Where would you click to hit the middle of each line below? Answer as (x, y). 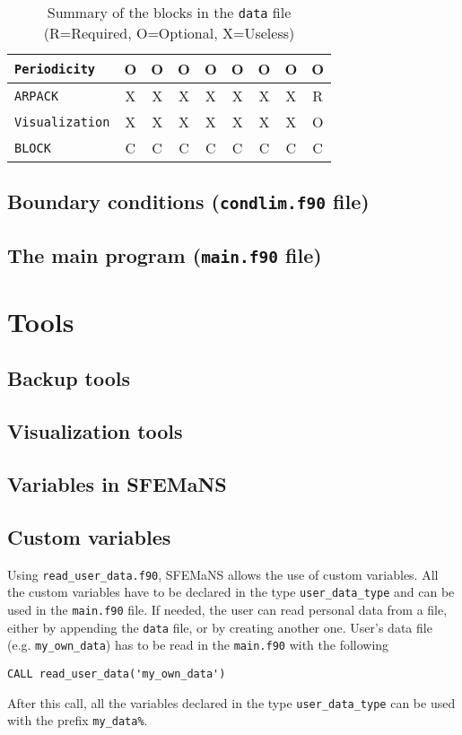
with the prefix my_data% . (78, 720)
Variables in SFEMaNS (117, 484)
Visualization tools (95, 431)
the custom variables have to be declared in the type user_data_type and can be (231, 592)
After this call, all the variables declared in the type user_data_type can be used (231, 702)
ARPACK (37, 96)
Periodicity (55, 69)
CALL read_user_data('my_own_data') (117, 674)
